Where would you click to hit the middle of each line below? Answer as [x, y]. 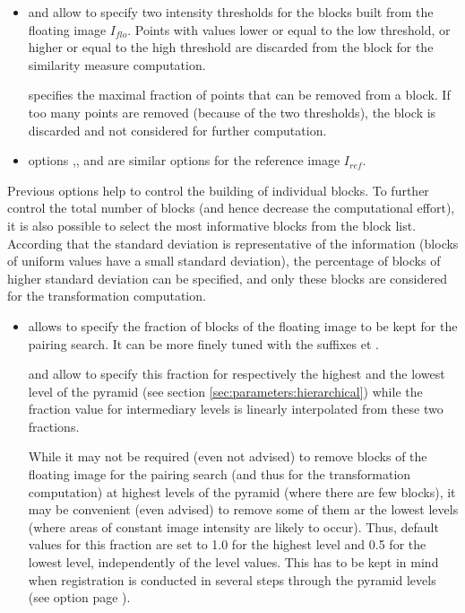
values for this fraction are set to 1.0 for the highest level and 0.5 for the [227, 544]
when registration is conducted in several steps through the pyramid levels [232, 579]
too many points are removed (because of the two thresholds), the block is [232, 112]
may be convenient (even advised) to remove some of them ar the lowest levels [243, 509]
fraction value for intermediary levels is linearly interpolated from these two [236, 409]
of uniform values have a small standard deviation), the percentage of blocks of [224, 261]
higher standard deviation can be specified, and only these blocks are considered [227, 278]
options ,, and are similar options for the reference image [184, 160]
